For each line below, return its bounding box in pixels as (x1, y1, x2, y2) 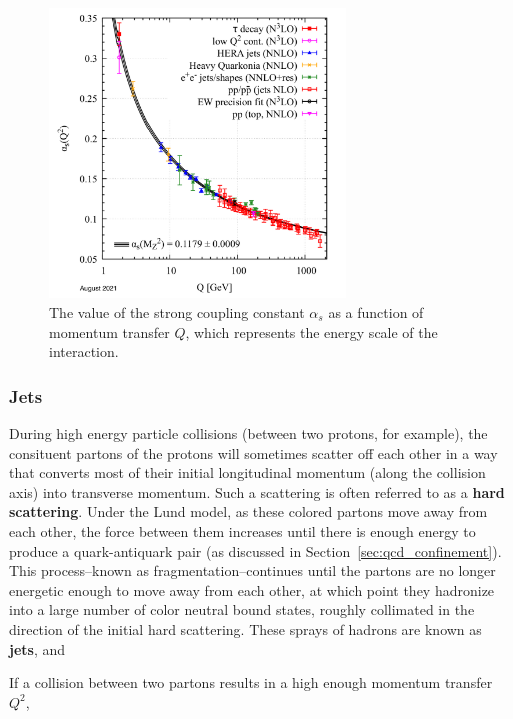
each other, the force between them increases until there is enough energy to (9, 520, 476, 541)
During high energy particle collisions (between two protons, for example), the (9, 423, 488, 443)
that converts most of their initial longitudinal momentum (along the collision (9, 462, 486, 483)
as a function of (328, 302, 424, 322)
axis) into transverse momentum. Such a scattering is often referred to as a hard (9, 481, 505, 502)
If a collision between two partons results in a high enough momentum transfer (9, 672, 493, 693)
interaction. (49, 341, 119, 362)
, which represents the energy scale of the (185, 321, 438, 342)
